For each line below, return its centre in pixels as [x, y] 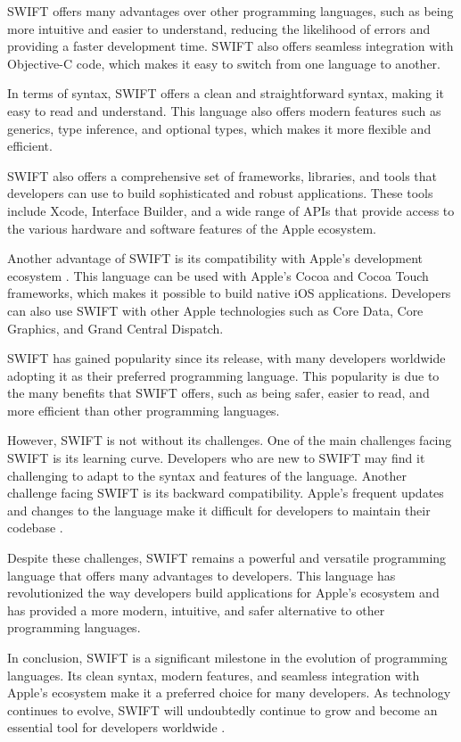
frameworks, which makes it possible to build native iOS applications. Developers [229, 293]
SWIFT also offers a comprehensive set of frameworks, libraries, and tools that [222, 175]
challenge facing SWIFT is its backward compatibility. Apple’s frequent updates [226, 493]
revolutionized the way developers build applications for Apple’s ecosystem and [223, 593]
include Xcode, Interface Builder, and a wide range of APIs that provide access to [231, 210]
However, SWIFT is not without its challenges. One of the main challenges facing [230, 440]
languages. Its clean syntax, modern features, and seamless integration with [214, 675]
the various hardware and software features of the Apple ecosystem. [192, 228]
